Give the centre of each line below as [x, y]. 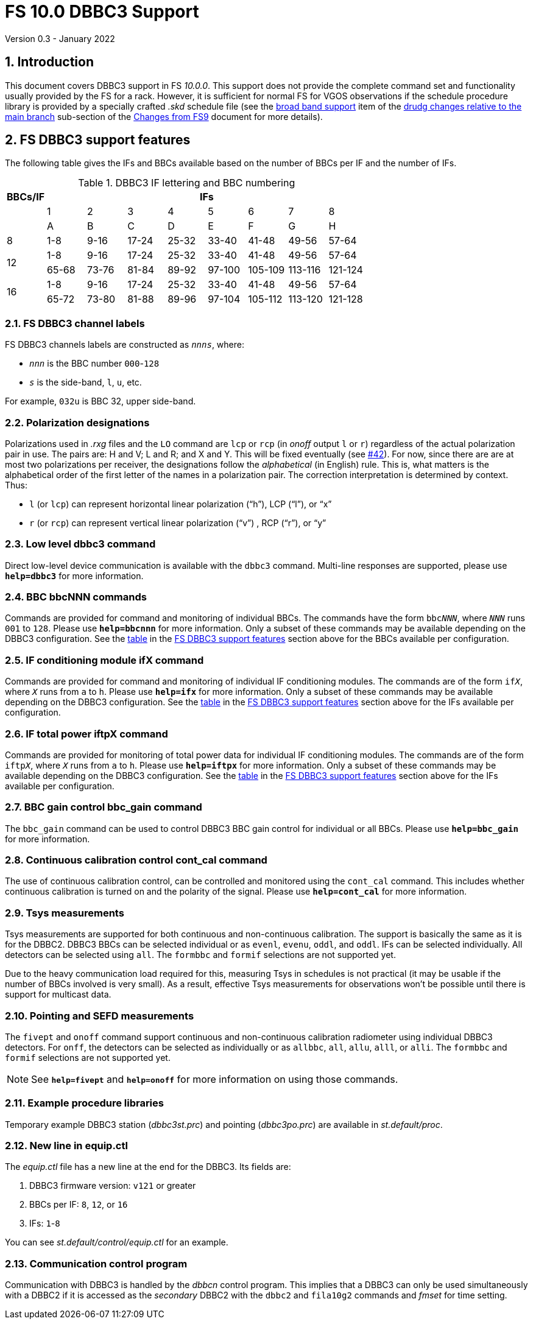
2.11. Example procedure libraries [84, 1103]
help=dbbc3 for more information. [74, 576]
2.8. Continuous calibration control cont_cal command [136, 860]
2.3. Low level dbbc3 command [80, 544]
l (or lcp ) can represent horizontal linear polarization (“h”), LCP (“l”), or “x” [181, 504]
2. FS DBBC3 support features [98, 140]
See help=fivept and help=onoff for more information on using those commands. [215, 1079]
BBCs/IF [26, 197]
